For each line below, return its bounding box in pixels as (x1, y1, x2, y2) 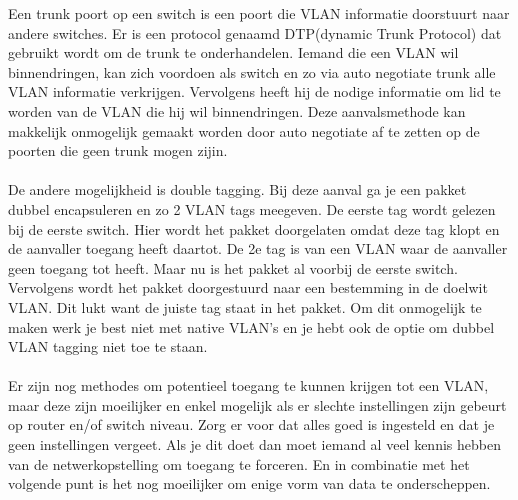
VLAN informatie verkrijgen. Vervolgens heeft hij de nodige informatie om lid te (8, 81, 501, 102)
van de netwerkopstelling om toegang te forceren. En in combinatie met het (8, 453, 470, 474)
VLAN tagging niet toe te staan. (8, 336, 208, 357)
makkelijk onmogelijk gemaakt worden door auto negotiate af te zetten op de (8, 120, 480, 141)
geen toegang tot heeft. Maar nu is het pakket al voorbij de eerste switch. (8, 257, 458, 278)
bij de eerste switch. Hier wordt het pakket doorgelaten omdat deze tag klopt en (8, 218, 500, 239)
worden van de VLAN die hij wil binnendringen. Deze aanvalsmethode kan (8, 100, 466, 121)
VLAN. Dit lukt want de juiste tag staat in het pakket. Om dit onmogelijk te (8, 296, 482, 317)
